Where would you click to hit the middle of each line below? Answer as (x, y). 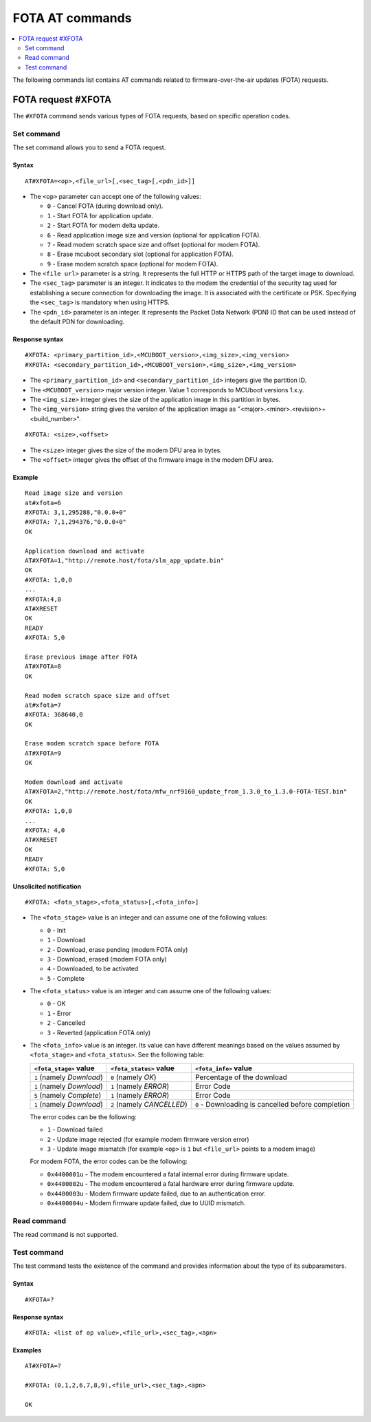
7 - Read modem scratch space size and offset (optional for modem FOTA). (154, 244)
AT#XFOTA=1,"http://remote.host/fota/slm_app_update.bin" (125, 561)
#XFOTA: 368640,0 (54, 715)
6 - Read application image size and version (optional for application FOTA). (154, 235)
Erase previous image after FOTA (81, 657)
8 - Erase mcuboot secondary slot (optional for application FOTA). (140, 254)
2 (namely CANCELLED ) (149, 1104)
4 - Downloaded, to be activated (93, 969)
